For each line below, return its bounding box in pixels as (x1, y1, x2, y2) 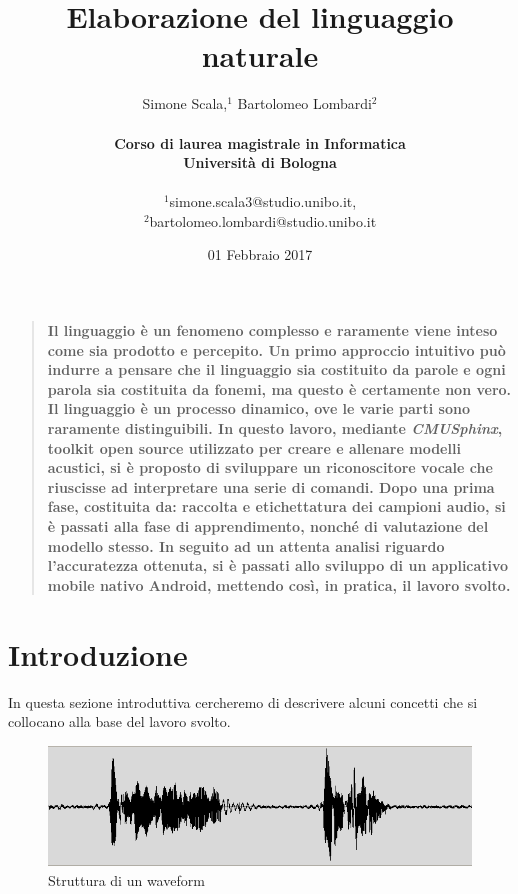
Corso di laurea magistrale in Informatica (114, 132, 406, 153)
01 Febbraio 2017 (207, 244, 313, 265)
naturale (201, 35, 319, 76)
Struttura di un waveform (48, 870, 205, 891)
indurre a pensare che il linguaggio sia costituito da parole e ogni (47, 359, 506, 380)
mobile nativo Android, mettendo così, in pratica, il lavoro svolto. (47, 574, 511, 595)
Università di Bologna (183, 152, 337, 173)
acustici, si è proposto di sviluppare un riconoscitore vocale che (47, 457, 493, 478)
